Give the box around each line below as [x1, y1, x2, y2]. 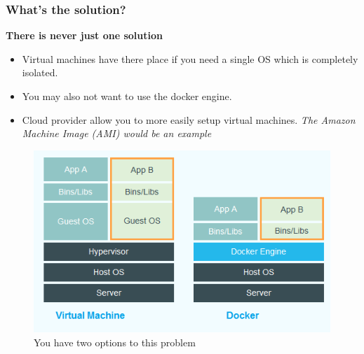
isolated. [22, 65, 58, 80]
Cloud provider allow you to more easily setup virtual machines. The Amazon [22, 112, 356, 127]
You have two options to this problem [34, 334, 196, 349]
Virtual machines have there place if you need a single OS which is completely [22, 51, 358, 66]
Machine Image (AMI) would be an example [22, 126, 212, 141]
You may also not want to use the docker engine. [22, 89, 232, 103]
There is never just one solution [6, 28, 163, 43]
